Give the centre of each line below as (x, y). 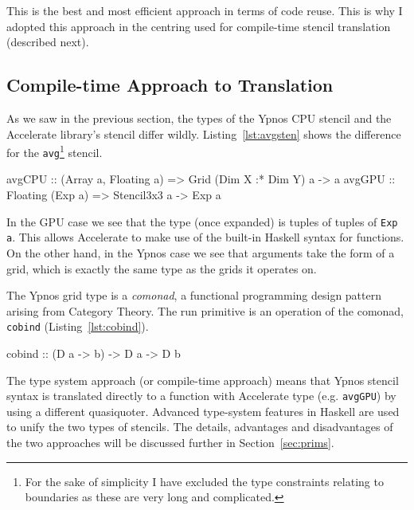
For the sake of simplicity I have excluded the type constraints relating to (204, 481)
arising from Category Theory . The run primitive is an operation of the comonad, (205, 310)
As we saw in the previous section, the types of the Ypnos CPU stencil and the (199, 118)
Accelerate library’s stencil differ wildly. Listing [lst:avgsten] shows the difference (204, 133)
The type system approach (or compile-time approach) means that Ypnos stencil (203, 380)
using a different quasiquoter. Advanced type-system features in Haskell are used (203, 411)
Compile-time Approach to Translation (170, 85)
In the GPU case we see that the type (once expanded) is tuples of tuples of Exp (202, 221)
